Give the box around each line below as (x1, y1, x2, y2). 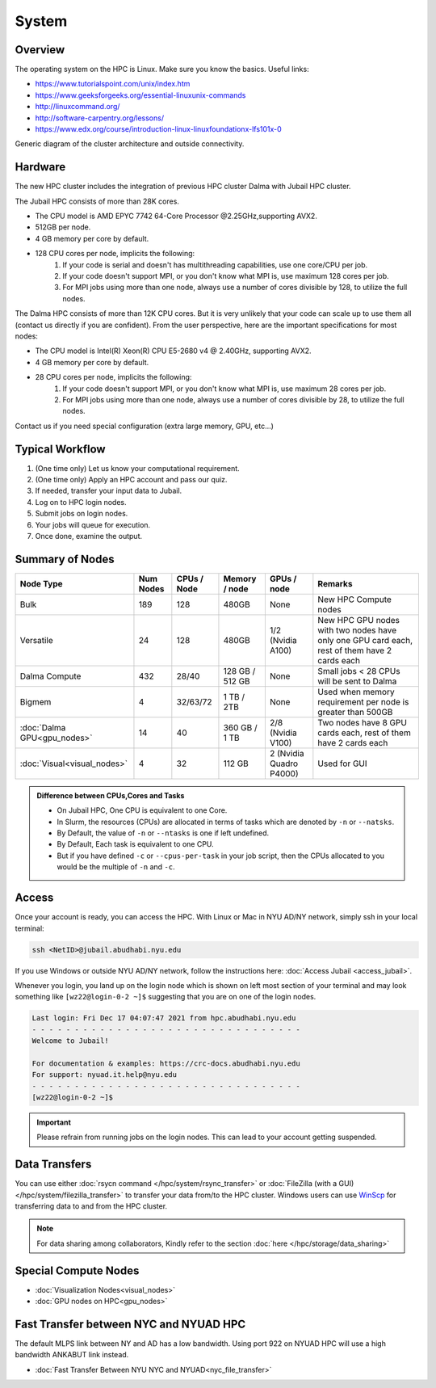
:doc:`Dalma (19, 721, 66, 733)
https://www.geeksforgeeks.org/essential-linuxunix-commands (35, 90, 246, 100)
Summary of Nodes (15, 552, 115, 566)
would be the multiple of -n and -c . (57, 862, 175, 872)
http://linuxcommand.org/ (35, 102, 120, 111)
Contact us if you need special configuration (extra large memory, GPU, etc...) (15, 421, 275, 431)
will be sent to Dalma (317, 675, 397, 687)
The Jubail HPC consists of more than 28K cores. (15, 196, 179, 206)
